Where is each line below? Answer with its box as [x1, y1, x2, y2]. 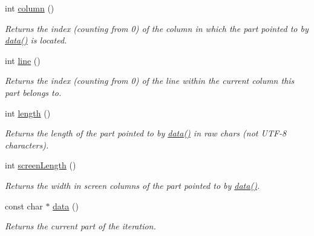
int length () [5, 106, 51, 119]
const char [5, 199, 43, 212]
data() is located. [5, 34, 67, 46]
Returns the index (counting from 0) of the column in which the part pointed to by [5, 22, 309, 34]
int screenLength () [5, 159, 76, 171]
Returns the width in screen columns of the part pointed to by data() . [5, 179, 260, 191]
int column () [5, 2, 54, 14]
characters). [5, 138, 49, 151]
